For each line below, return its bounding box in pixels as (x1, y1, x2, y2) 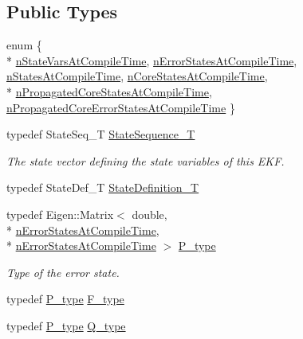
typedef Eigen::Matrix (6, 205, 114, 222)
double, (132, 205, 167, 222)
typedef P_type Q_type (6, 317, 126, 333)
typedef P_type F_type (6, 290, 124, 307)
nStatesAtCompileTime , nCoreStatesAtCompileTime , (6, 68, 268, 84)
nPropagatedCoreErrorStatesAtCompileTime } (6, 99, 235, 115)
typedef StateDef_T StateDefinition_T (6, 179, 199, 196)
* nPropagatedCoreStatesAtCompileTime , (6, 83, 212, 99)
